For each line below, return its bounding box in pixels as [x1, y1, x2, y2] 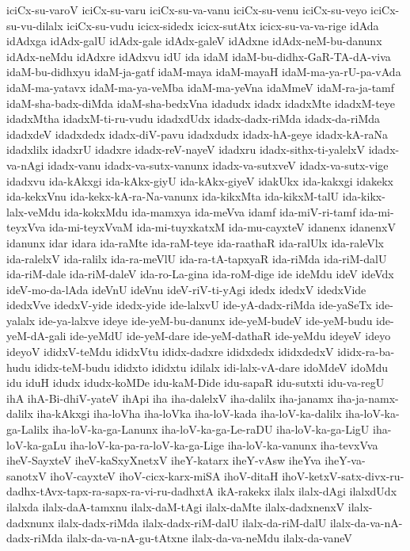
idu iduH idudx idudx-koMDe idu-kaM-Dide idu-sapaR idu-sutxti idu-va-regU [6, 374, 385, 391]
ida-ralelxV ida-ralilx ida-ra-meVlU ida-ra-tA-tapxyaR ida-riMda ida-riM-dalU [6, 250, 387, 266]
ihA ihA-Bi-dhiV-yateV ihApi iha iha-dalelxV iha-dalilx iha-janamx [6, 389, 334, 406]
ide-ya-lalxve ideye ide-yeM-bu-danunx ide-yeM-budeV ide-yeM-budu [38, 312, 373, 328]
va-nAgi [6, 156, 44, 173]
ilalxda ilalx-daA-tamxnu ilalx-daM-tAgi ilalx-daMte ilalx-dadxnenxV [6, 499, 345, 515]
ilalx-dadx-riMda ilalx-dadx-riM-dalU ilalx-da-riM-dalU [57, 514, 327, 530]
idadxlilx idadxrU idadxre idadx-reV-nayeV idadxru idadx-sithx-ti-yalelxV [6, 141, 366, 158]
